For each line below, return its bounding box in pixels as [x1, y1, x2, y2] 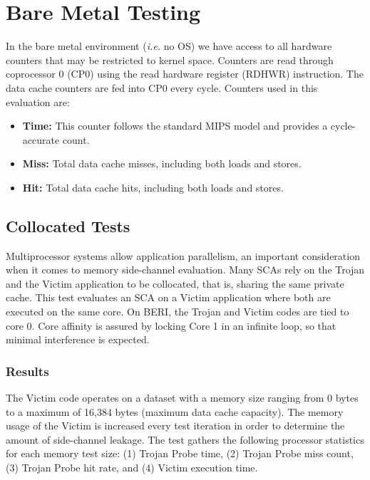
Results [6, 362, 49, 380]
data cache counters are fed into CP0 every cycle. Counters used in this [6, 80, 318, 95]
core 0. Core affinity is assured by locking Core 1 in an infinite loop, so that [6, 318, 336, 333]
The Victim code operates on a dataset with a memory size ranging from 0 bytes [6, 390, 359, 405]
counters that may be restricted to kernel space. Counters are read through [6, 52, 334, 67]
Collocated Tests [6, 214, 130, 236]
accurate [22, 132, 60, 147]
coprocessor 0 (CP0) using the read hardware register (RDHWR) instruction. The [6, 66, 364, 81]
